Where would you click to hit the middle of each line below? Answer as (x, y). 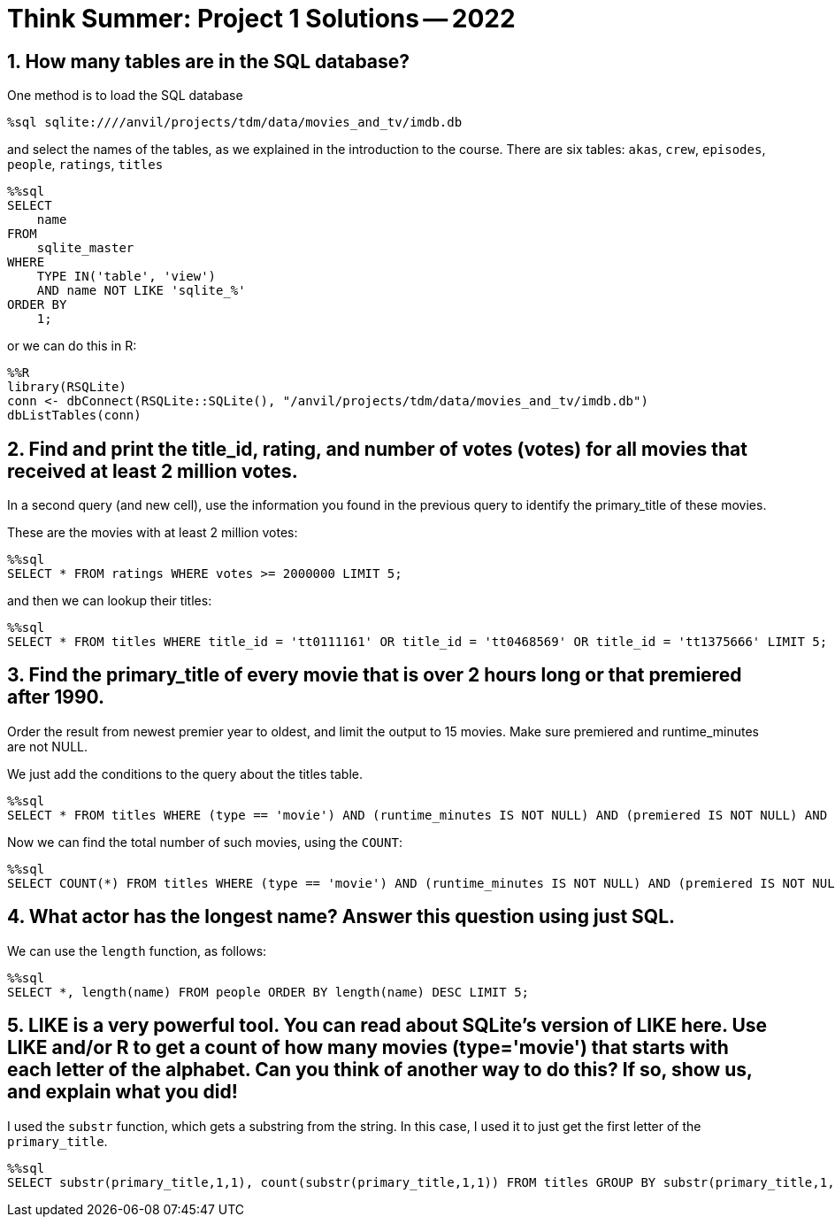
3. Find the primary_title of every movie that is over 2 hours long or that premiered (375, 675)
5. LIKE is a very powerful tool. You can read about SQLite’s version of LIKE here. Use (387, 1026)
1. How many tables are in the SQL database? (209, 61)
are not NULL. (48, 746)
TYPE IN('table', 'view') (126, 277)
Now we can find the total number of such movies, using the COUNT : (205, 842)
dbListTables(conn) (74, 416)
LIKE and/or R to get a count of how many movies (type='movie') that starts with (368, 1048)
